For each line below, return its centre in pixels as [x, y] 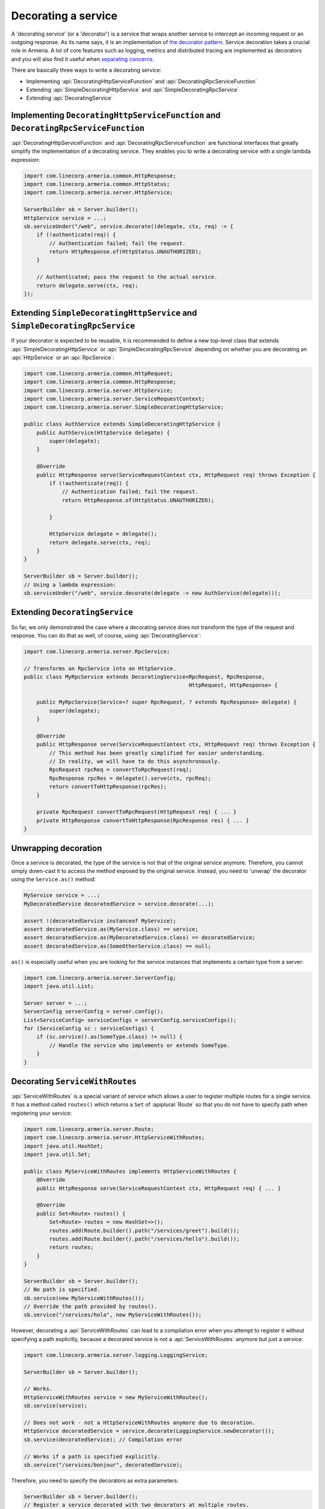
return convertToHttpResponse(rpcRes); [108, 787]
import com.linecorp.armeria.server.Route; [89, 1129]
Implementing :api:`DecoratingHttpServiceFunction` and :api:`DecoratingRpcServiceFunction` [142, 81]
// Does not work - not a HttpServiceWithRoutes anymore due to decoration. [140, 1422]
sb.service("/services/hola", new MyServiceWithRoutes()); [113, 1315]
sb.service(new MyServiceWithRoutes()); [84, 1298]
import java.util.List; [59, 986]
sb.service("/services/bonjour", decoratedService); [103, 1465]
